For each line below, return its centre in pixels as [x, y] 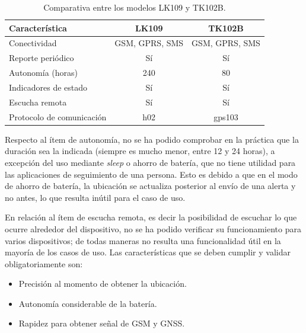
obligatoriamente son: [44, 263]
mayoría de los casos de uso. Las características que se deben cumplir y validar [148, 252]
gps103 [226, 116]
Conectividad [33, 43]
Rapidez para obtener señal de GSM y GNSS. [102, 323]
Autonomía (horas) [44, 73]
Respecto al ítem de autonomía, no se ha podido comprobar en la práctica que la [152, 139]
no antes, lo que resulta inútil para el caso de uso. [95, 197]
